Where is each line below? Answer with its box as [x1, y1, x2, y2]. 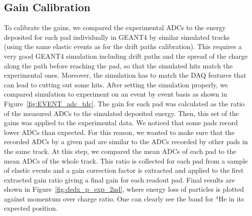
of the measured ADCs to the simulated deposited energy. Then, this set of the [4, 108, 239, 118]
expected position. [4, 203, 58, 213]
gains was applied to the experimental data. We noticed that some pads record [4, 117, 238, 128]
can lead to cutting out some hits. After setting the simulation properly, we [4, 79, 228, 89]
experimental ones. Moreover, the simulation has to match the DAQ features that [4, 70, 247, 80]
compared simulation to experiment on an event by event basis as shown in [4, 89, 227, 99]
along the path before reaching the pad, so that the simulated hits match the [4, 60, 233, 70]
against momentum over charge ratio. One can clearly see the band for [4, 193, 214, 203]
